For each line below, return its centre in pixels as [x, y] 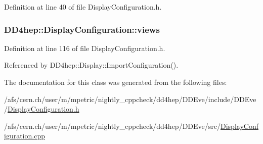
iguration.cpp [25, 136]
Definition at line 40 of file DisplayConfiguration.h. [83, 7]
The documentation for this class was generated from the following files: [116, 82]
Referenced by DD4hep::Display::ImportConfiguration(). [91, 65]
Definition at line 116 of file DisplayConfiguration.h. [85, 48]
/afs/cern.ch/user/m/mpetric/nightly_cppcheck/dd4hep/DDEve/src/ [112, 126]
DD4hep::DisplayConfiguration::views [82, 29]
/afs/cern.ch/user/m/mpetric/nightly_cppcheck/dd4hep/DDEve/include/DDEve [130, 99]
